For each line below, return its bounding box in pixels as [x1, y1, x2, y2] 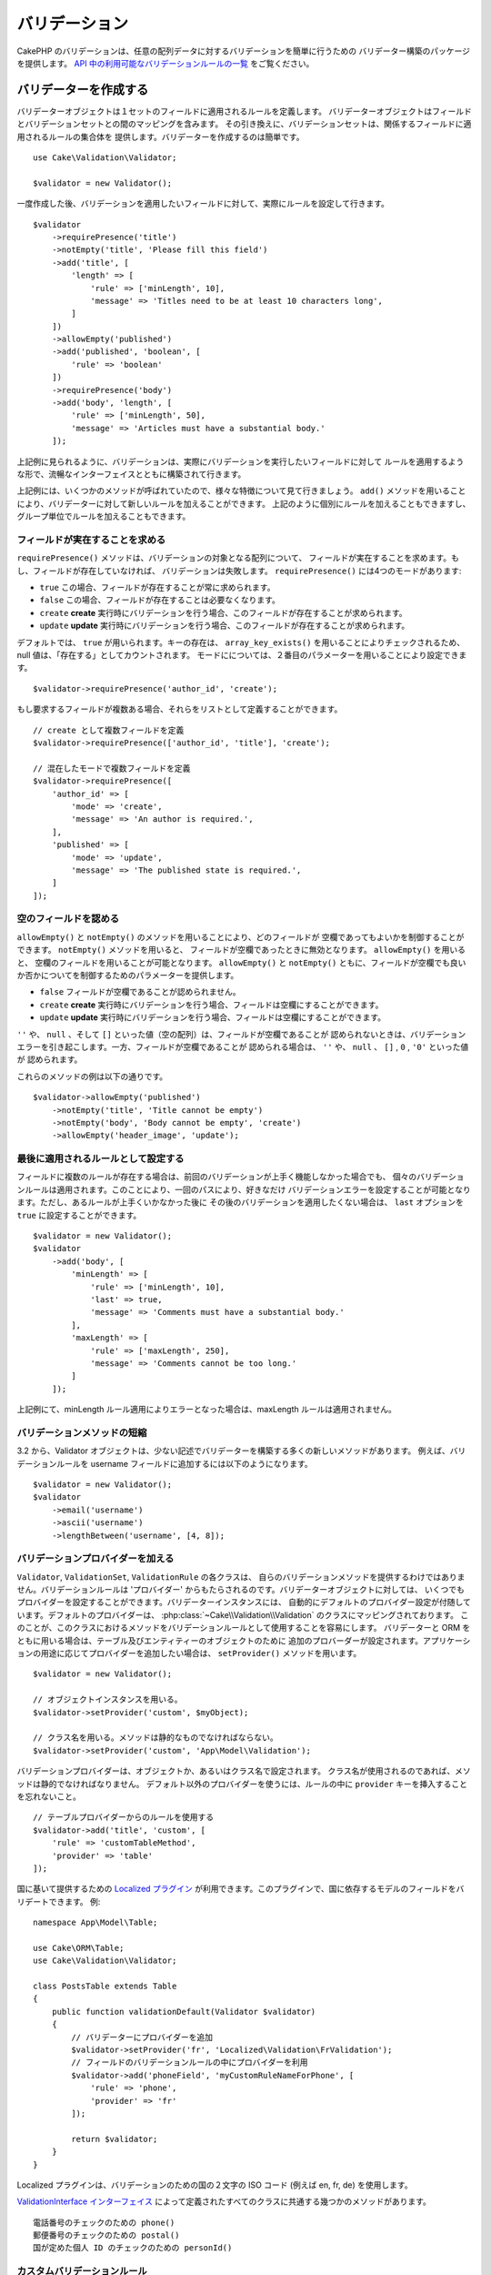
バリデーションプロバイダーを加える [16, 1552, 175, 1565]
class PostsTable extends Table [33, 1981, 177, 1992]
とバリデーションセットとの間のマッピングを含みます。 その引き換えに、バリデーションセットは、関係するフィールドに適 [16, 118, 472, 129]
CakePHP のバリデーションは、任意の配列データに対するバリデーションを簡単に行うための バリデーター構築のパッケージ [16, 45, 470, 56]
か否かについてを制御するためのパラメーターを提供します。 [16, 970, 239, 980]
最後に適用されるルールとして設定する [16, 1152, 185, 1165]
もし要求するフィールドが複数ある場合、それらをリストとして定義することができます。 [16, 703, 343, 714]
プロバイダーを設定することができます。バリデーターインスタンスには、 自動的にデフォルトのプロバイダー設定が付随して [16, 1597, 472, 1608]
